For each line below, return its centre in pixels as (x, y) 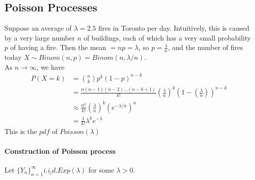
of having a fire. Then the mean (58, 47)
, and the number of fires (205, 47)
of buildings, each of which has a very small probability (167, 37)
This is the (21, 131)
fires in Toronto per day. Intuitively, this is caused (174, 28)
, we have (50, 67)
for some (101, 169)
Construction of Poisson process (60, 151)
